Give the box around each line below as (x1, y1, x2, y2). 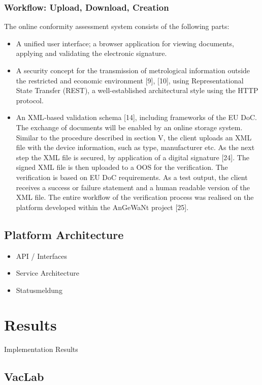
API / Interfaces (16, 250, 68, 261)
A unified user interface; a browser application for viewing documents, (16, 38, 234, 48)
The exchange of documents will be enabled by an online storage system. (16, 122, 243, 132)
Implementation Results (4, 344, 78, 354)
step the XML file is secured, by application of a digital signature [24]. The (16, 152, 249, 162)
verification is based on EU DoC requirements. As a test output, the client (16, 171, 248, 182)
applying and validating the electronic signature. (16, 48, 167, 58)
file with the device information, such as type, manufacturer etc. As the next (16, 142, 255, 153)
